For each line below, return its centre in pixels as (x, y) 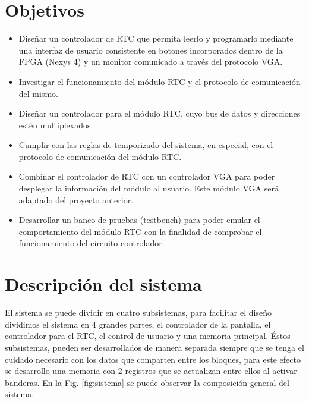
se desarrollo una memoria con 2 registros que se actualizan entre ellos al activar (151, 371)
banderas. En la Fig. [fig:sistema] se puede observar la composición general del (147, 382)
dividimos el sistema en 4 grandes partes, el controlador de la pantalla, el (138, 324)
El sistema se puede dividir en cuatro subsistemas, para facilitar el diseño (138, 313)
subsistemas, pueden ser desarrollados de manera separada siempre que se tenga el (154, 347)
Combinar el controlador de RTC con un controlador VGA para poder (147, 176)
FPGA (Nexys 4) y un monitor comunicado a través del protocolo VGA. (151, 62)
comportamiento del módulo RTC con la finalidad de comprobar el (140, 231)
